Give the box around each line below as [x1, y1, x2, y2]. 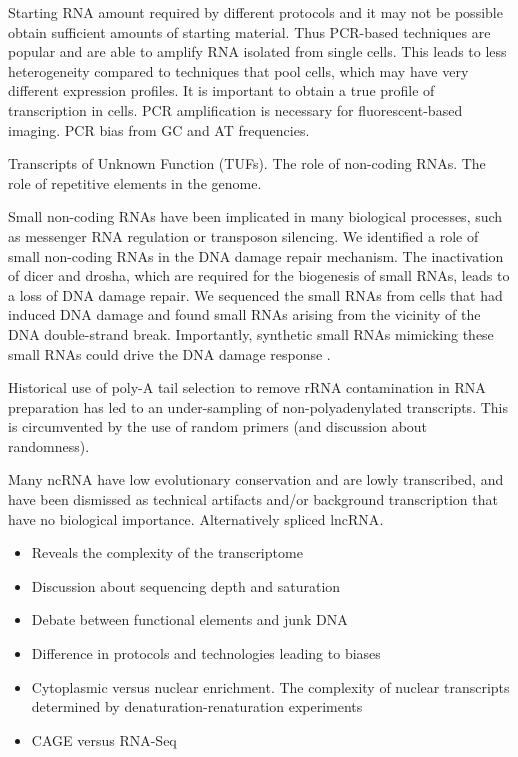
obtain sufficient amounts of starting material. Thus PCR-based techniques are [8, 21, 491, 42]
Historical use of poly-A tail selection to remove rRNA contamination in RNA [8, 377, 486, 398]
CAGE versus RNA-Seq [31, 729, 177, 750]
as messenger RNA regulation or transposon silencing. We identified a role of [8, 225, 479, 246]
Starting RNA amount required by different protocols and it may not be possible [8, 2, 503, 22]
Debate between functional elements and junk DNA [31, 609, 348, 630]
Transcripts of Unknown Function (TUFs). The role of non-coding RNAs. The [8, 153, 486, 174]
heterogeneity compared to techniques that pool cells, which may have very [8, 60, 469, 81]
